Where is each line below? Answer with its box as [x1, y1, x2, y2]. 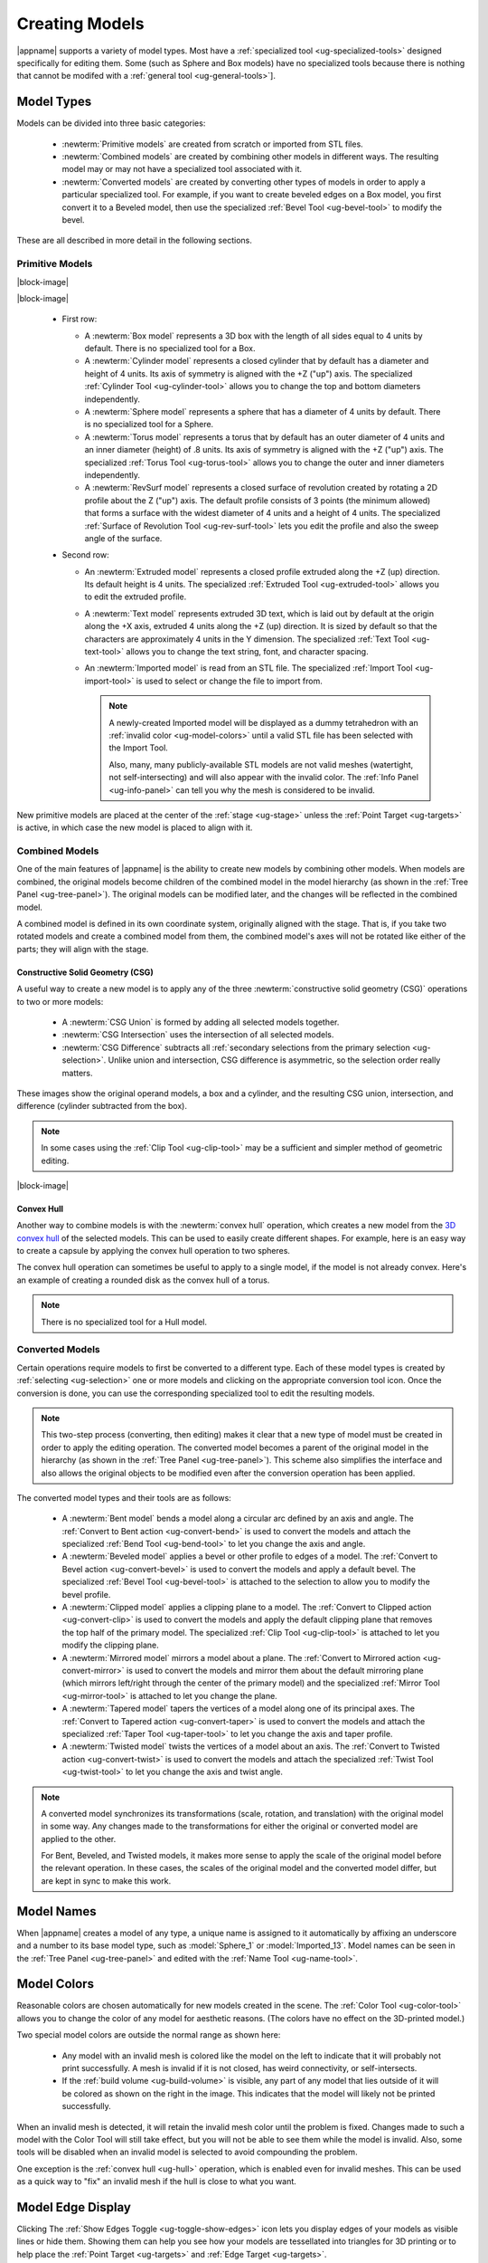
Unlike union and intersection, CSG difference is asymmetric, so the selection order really [108, 1055, 441, 1065]
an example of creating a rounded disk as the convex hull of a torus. [16, 1275, 270, 1285]
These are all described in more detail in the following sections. [16, 235, 252, 246]
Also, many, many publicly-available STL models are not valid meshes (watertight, [108, 759, 414, 769]
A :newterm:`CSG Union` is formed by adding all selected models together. [61, 1017, 340, 1027]
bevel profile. [61, 1589, 111, 1599]
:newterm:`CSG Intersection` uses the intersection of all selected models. [61, 1029, 334, 1040]
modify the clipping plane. [61, 1639, 159, 1651]
